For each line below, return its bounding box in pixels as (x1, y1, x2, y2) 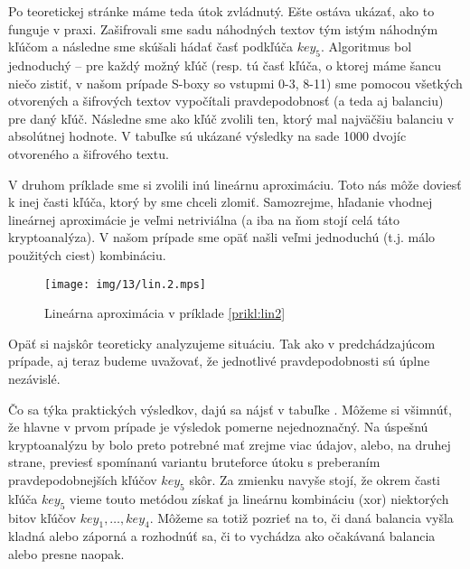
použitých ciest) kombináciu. (8, 245, 166, 264)
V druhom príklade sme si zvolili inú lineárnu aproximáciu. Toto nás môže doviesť (8, 174, 462, 193)
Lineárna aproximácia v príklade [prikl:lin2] (44, 303, 286, 322)
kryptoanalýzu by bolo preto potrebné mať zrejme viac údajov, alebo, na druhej (8, 434, 451, 453)
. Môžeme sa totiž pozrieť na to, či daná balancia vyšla (149, 508, 454, 527)
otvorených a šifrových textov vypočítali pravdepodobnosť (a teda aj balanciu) (8, 91, 444, 110)
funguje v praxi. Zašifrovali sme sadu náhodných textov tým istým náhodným (8, 19, 438, 38)
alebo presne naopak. (8, 544, 125, 563)
